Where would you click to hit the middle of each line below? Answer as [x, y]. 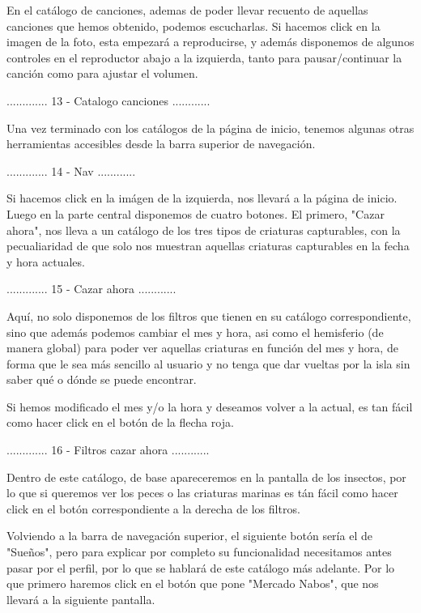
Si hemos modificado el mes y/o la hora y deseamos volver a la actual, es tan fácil [210, 406]
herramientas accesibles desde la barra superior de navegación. [161, 144]
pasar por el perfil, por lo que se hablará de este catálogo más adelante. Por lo [201, 567]
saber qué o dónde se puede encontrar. [102, 379]
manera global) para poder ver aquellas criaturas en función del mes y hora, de [202, 348]
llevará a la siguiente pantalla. [81, 599]
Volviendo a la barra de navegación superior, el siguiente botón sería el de [189, 536]
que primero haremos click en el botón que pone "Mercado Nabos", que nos [193, 583]
